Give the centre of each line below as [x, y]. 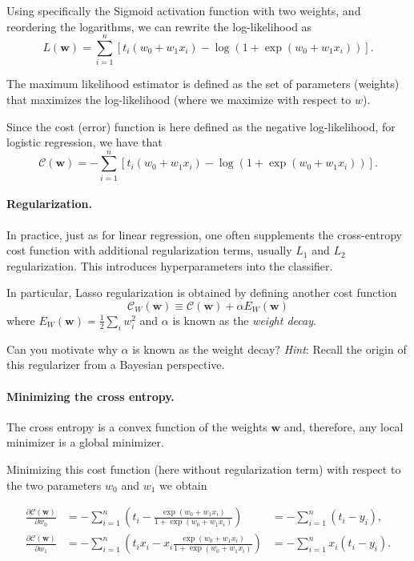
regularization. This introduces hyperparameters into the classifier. [170, 265]
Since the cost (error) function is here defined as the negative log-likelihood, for [201, 126]
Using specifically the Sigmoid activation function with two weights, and [184, 10]
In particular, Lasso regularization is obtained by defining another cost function [202, 293]
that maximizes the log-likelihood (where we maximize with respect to [179, 99]
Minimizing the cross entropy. [90, 396]
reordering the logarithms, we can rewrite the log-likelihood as [159, 26]
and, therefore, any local [344, 426]
